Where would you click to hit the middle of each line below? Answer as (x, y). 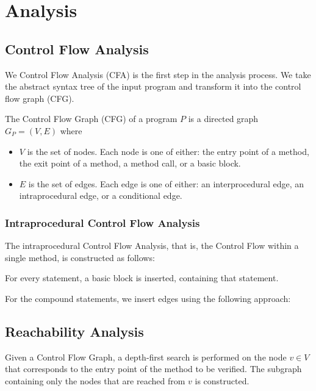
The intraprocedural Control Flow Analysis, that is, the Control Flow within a (152, 246)
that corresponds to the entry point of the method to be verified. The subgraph (153, 369)
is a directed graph (223, 119)
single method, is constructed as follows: (80, 257)
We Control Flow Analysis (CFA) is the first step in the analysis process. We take (158, 74)
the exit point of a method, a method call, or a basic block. (130, 163)
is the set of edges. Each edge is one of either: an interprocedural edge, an (166, 183)
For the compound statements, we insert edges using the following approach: (148, 298)
